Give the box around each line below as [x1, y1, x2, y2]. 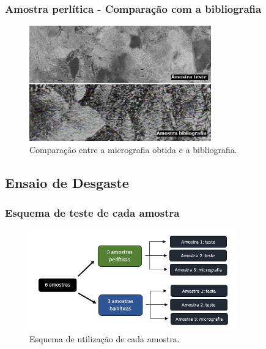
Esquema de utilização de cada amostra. [29, 332, 180, 345]
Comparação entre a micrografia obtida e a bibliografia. [29, 143, 237, 156]
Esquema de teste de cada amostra [5, 205, 180, 220]
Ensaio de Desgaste [5, 173, 129, 192]
